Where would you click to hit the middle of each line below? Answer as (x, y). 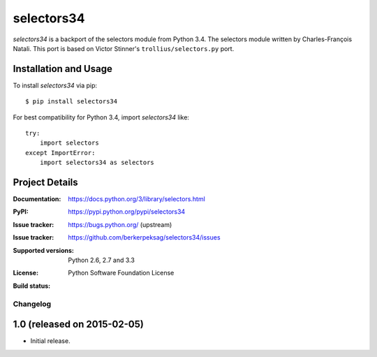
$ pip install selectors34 (72, 102)
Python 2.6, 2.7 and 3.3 (102, 260)
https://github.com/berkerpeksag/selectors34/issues (144, 238)
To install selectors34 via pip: (55, 85)
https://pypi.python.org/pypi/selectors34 (127, 212)
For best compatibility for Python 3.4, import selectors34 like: (101, 117)
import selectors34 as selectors (97, 163)
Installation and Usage (63, 69)
